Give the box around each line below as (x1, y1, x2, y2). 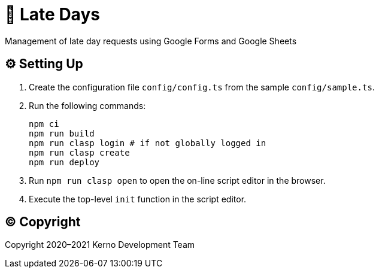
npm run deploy (29, 157, 100, 167)
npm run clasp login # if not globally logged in (29, 138, 266, 148)
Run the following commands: (29, 100, 146, 111)
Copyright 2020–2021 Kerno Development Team (5, 239, 195, 250)
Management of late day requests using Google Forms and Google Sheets (5, 35, 297, 46)
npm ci (29, 119, 59, 129)
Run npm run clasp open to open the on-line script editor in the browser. (29, 175, 326, 186)
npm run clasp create (29, 147, 130, 157)
